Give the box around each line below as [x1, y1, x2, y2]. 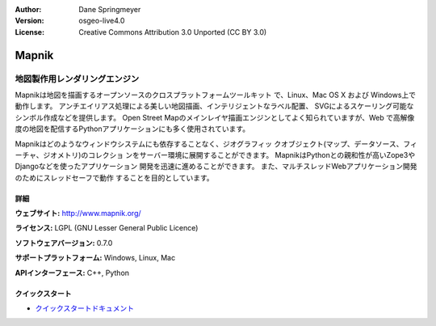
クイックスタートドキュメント [35, 303, 135, 313]
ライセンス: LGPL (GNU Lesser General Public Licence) [15, 223, 199, 233]
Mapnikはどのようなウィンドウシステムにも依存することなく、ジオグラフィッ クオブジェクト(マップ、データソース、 [15, 138, 404, 149]
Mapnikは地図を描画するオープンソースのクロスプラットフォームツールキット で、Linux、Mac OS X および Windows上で [15, 90, 416, 99]
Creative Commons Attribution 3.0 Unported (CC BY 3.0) [78, 27, 267, 36]
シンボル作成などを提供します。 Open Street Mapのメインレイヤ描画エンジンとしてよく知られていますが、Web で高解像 [15, 112, 415, 122]
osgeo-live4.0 [78, 16, 125, 26]
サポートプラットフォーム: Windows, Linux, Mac [15, 253, 176, 263]
